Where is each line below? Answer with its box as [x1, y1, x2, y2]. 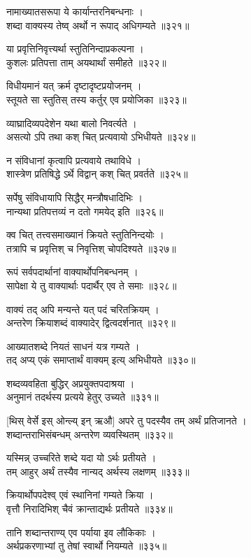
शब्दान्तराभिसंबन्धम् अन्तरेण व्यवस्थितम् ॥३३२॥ [6, 427, 173, 441]
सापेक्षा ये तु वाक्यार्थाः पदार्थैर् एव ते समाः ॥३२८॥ [6, 278, 177, 292]
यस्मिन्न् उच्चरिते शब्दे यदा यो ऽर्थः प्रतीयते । [6, 450, 157, 465]
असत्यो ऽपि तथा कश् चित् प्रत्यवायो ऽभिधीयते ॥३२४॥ [6, 129, 196, 144]
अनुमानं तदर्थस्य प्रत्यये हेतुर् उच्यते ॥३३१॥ [6, 389, 159, 404]
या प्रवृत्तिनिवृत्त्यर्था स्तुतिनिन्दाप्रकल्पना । [6, 41, 144, 56]
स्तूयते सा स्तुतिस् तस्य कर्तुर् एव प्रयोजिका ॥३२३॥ [6, 92, 187, 106]
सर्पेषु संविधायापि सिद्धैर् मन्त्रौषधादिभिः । [6, 189, 143, 204]
